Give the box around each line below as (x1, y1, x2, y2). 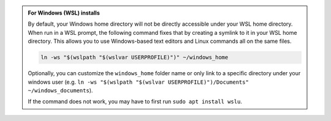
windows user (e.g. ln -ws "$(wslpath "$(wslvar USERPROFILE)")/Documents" (28, 78, 249, 86)
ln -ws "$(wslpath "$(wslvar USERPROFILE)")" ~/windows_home (40, 54, 229, 61)
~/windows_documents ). (28, 86, 93, 94)
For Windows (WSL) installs (28, 9, 101, 16)
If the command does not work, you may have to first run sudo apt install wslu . (28, 98, 242, 105)
